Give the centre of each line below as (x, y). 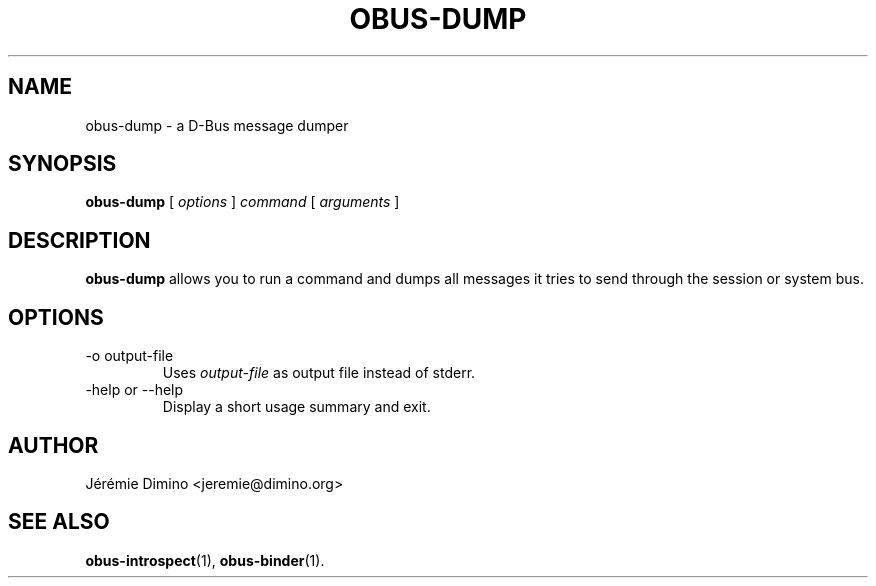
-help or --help (134, 390)
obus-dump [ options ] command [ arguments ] (242, 202)
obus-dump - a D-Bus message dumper (217, 125)
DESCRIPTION (79, 240)
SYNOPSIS (62, 164)
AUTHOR (53, 445)
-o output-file (129, 356)
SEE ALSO (59, 522)
